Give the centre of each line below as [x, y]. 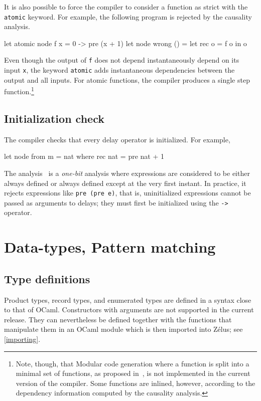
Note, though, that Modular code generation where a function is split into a [133, 363]
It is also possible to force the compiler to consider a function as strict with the [126, 7]
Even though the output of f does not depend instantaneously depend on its [122, 60]
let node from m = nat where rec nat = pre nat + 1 [84, 156]
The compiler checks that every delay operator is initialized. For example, [117, 139]
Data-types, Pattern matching [110, 247]
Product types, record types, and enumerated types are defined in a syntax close [128, 299]
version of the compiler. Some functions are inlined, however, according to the [136, 383]
